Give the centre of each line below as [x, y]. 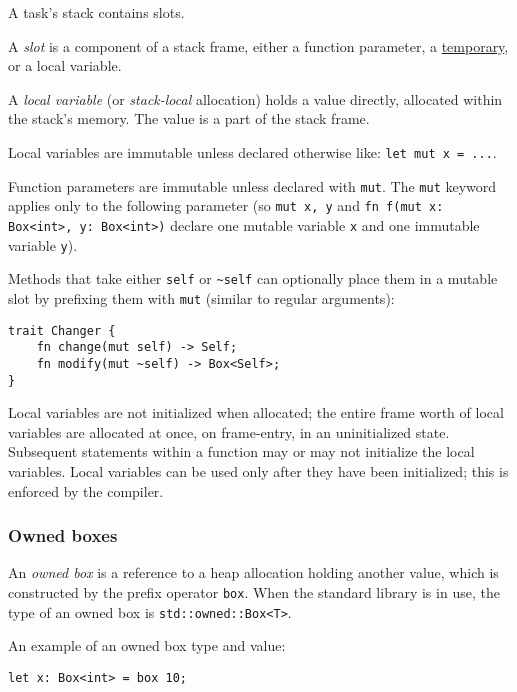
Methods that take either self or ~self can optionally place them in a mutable [253, 278]
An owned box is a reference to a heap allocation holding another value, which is [253, 572]
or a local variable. [65, 65]
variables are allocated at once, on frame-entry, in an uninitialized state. [229, 431]
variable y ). [43, 244]
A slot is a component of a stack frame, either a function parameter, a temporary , [258, 45]
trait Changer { [62, 330]
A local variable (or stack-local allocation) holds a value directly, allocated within [255, 98]
